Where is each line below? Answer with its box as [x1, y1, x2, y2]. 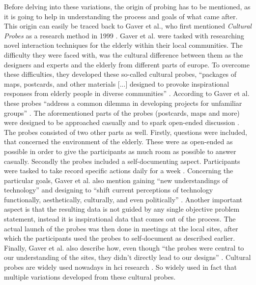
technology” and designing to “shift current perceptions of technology [4, 185, 213, 195]
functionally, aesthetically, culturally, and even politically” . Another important [4, 194, 243, 204]
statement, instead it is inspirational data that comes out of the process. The [4, 214, 236, 224]
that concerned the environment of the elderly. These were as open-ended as [4, 136, 233, 147]
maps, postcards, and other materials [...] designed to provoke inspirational [4, 78, 229, 89]
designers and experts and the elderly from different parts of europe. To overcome [4, 59, 250, 69]
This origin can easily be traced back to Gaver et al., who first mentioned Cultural [4, 21, 252, 31]
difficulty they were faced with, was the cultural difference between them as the [4, 49, 243, 60]
